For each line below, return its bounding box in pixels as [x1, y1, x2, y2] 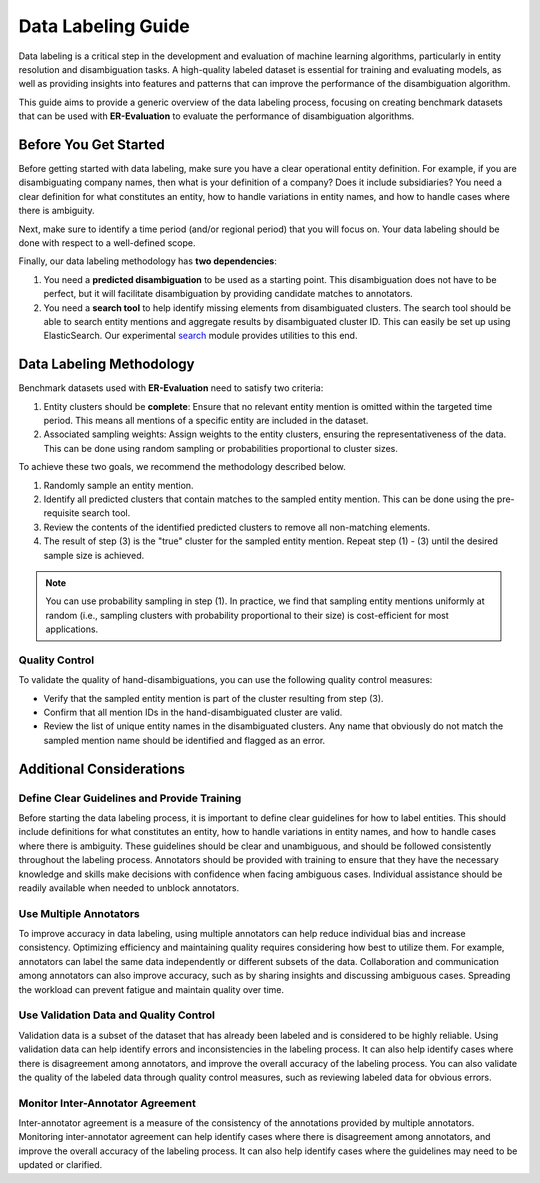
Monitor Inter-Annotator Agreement [18, 1096, 197, 1110]
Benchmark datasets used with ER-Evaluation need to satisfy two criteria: [18, 382, 324, 394]
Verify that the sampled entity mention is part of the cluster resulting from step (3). [43, 692, 384, 704]
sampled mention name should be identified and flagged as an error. [43, 734, 326, 746]
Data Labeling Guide [18, 15, 190, 37]
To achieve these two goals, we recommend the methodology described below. [18, 461, 346, 473]
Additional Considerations [18, 760, 185, 777]
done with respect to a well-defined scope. [18, 236, 196, 249]
